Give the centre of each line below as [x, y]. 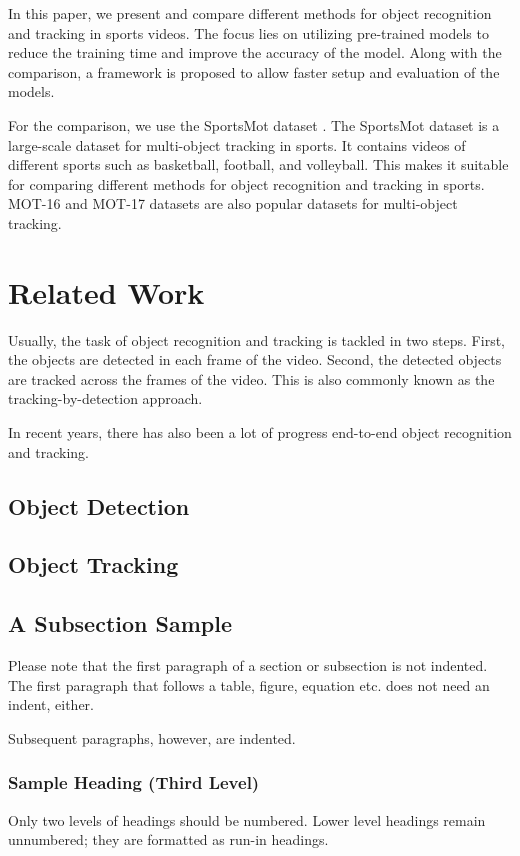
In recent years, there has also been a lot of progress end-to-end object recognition [260, 432]
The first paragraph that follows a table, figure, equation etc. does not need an [249, 684]
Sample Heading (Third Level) [134, 782]
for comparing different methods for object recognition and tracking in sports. [246, 183]
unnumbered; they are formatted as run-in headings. [168, 839]
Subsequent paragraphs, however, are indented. [152, 737]
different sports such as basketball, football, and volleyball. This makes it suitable [258, 164]
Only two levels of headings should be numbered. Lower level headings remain [247, 819]
